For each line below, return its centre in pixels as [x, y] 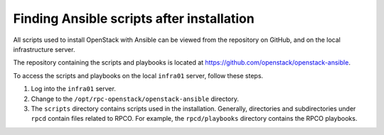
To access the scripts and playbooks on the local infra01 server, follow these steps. [138, 75]
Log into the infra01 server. [74, 89]
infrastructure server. [44, 49]
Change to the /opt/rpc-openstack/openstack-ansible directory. [135, 99]
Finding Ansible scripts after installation [134, 18]
